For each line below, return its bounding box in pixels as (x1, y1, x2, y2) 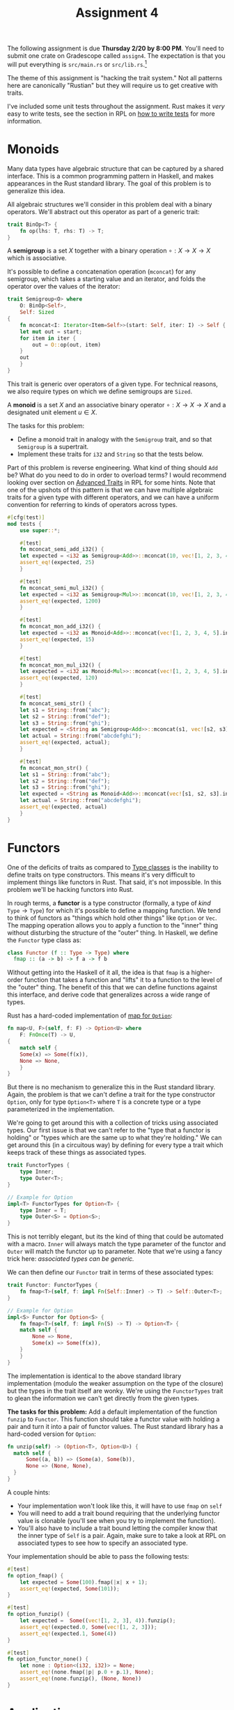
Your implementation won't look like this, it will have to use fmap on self (17, 1501, 223, 1510)
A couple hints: (7, 1488, 51, 1497)
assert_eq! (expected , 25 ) (19, 559, 95, 566)
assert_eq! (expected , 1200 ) (19, 598, 101, 605)
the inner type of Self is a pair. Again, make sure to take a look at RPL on (17, 1531, 226, 1539)
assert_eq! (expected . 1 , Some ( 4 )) (19, 1630, 117, 1637)
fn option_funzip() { (7, 1611, 70, 1618)
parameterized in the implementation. (7, 1105, 115, 1114)
